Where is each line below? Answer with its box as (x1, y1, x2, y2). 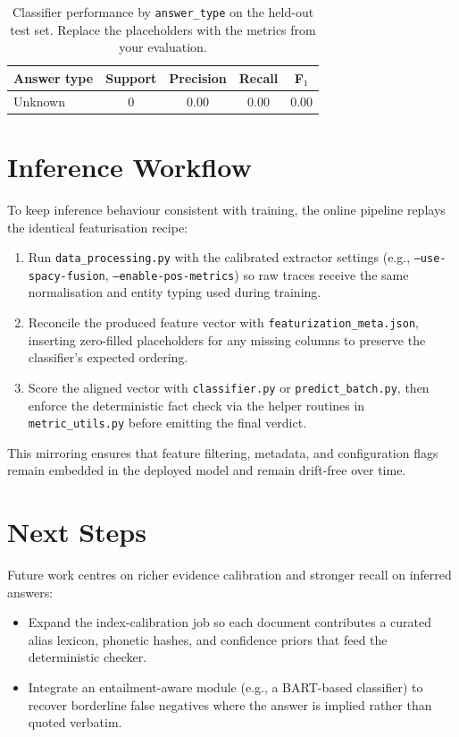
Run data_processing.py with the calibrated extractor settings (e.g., (28, 248, 411, 267)
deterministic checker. (28, 648, 147, 666)
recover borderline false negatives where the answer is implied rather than (28, 695, 432, 714)
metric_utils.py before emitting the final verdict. (28, 413, 307, 432)
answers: (7, 582, 54, 601)
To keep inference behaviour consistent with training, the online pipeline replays (7, 199, 446, 218)
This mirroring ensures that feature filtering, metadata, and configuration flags (7, 443, 438, 462)
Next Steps (7, 513, 146, 550)
